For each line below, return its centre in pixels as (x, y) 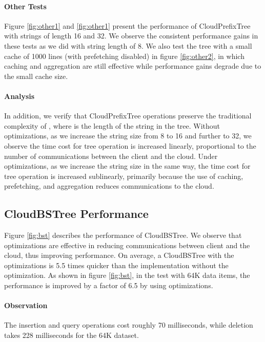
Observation (26, 305)
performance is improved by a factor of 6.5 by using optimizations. (109, 285)
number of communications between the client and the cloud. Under (111, 156)
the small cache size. (36, 76)
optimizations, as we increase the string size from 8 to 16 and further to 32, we (128, 136)
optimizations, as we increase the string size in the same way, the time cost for (127, 166)
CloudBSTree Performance (76, 214)
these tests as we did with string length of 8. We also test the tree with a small (128, 45)
